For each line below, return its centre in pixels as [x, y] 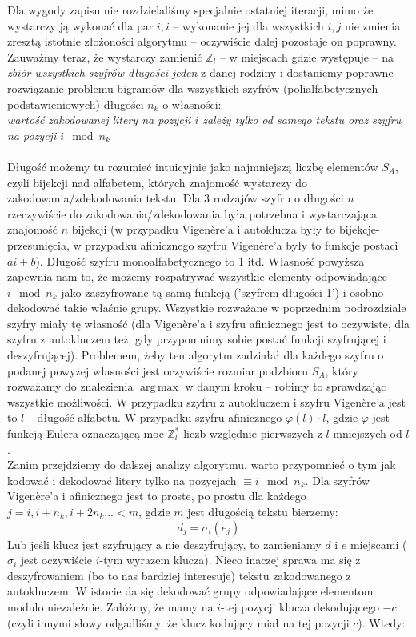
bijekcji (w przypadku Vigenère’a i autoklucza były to [204, 229]
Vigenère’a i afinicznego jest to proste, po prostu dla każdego [157, 496]
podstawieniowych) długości [76, 104]
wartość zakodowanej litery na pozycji [99, 120]
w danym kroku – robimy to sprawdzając [286, 386]
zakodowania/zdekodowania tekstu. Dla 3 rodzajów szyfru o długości [176, 198]
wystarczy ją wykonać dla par [80, 25]
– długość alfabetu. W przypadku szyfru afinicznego [155, 417]
